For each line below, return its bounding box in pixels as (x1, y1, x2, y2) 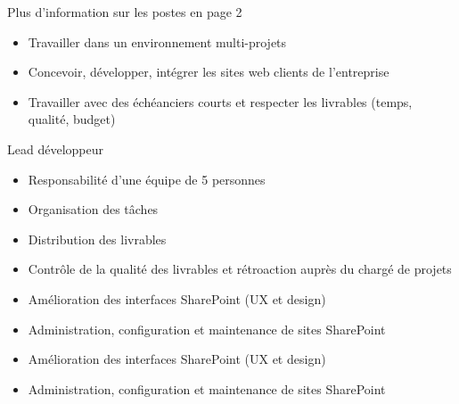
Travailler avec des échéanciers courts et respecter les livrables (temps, (28, 92, 413, 111)
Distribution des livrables (28, 229, 167, 248)
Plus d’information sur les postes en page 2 (7, 3, 242, 21)
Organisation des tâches (28, 200, 159, 218)
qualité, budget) (28, 110, 116, 128)
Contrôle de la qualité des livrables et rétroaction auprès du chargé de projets (28, 260, 452, 278)
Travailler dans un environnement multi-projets (28, 32, 287, 51)
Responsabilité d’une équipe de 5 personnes (28, 169, 266, 188)
